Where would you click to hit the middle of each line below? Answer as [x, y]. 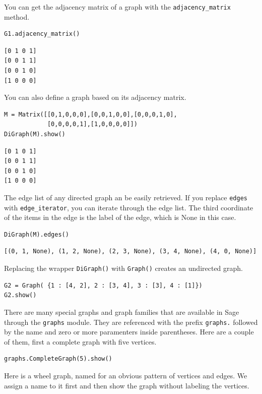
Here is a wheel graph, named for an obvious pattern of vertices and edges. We [126, 375]
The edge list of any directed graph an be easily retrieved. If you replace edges [126, 197]
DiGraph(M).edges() [37, 234]
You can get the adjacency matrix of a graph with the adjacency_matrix [117, 7]
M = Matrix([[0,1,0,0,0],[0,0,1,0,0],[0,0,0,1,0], [91, 114]
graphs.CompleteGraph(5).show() [58, 359]
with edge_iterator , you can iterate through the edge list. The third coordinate [129, 207]
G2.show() [20, 295]
